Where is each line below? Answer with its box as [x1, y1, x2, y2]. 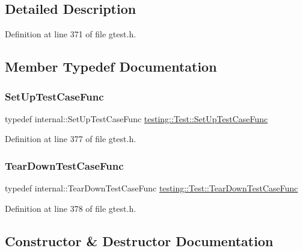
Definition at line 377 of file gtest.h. [5, 132, 136, 145]
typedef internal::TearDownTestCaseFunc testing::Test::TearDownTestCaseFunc [5, 182, 298, 194]
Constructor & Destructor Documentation [5, 231, 274, 250]
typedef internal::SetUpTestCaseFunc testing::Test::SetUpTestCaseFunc [5, 112, 268, 125]
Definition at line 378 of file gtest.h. [5, 202, 136, 214]
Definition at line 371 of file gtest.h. [5, 28, 136, 40]
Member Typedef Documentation [5, 57, 217, 76]
